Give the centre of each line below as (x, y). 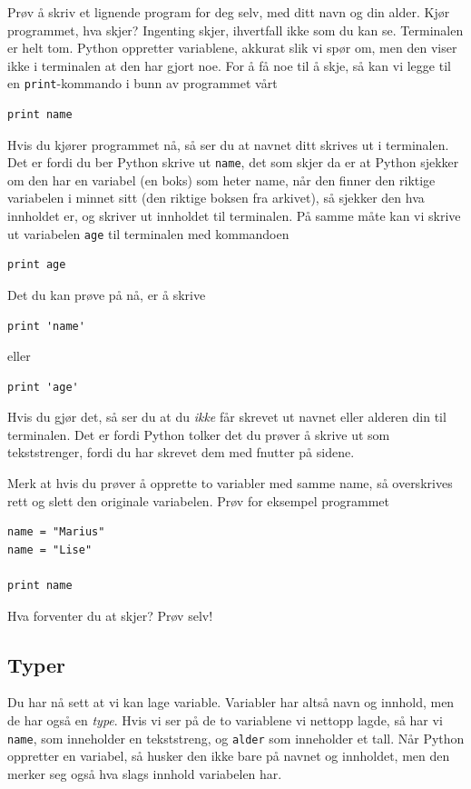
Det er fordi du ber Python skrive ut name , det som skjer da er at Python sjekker (233, 162)
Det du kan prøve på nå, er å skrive (107, 294)
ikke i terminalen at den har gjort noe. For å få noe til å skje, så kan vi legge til (229, 65)
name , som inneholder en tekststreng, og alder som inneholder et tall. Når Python (236, 738)
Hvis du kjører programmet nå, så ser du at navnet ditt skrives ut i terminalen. (228, 144)
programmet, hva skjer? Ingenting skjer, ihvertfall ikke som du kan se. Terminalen (235, 30)
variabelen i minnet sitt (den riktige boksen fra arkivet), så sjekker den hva (216, 198)
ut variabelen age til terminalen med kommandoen (148, 233)
